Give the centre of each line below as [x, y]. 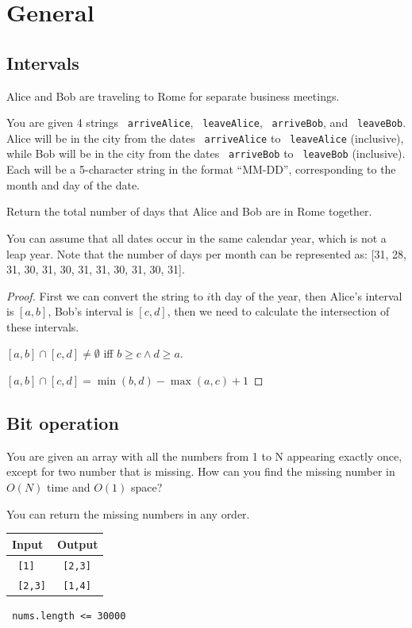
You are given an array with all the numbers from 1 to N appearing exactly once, [204, 456]
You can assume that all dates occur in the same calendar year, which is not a [196, 237]
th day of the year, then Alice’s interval [306, 295]
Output [77, 544]
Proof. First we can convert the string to [105, 295]
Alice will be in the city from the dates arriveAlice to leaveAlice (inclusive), [205, 138]
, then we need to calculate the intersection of [278, 311]
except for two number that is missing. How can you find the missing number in [201, 471]
